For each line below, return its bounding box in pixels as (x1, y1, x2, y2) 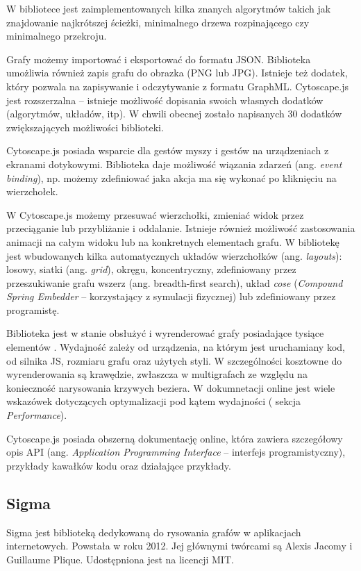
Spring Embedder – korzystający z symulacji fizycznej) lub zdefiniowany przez (6, 289, 336, 304)
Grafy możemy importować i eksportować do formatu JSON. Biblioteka (6, 51, 311, 66)
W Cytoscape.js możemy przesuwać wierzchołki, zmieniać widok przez (6, 207, 304, 222)
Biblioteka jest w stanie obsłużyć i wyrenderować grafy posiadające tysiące (6, 326, 324, 340)
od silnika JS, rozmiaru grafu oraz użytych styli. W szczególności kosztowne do (6, 353, 342, 367)
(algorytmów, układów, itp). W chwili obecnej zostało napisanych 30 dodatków (6, 106, 342, 121)
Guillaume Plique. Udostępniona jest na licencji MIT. (6, 552, 234, 566)
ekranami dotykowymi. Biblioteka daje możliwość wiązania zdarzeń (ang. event (6, 156, 342, 171)
